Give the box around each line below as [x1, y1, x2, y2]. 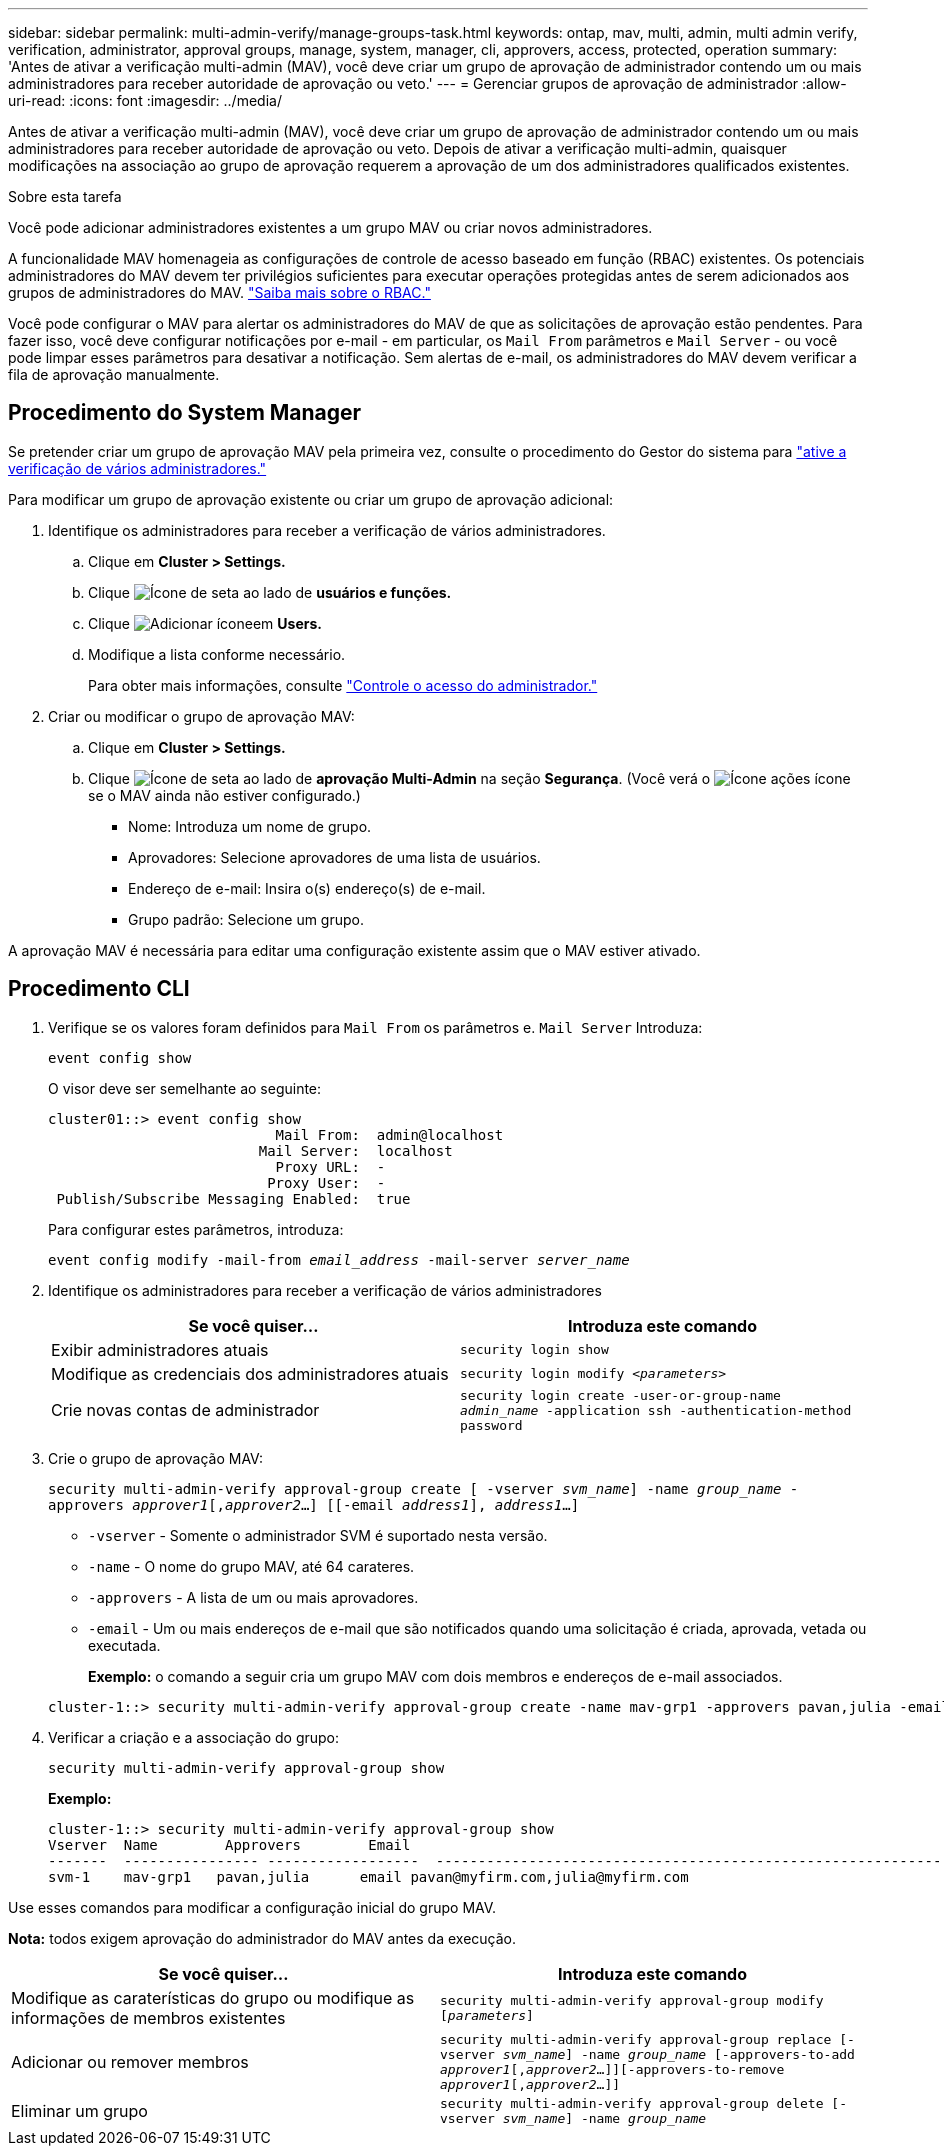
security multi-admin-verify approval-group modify [440, 1992, 824, 2008]
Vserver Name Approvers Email [48, 1836, 411, 1853]
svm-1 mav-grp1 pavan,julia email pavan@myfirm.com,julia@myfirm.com [48, 1868, 689, 1885]
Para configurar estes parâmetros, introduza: [48, 1220, 344, 1238]
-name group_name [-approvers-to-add [580, 2046, 855, 2062]
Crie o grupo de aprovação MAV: [48, 1449, 263, 1467]
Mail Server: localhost [258, 1142, 453, 1159]
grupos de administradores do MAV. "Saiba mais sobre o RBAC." [8, 284, 431, 301]
